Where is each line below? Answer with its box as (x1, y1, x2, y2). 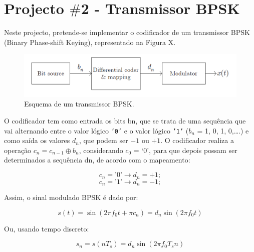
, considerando (79, 144, 123, 155)
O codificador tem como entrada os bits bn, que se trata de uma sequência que (4, 115, 246, 126)
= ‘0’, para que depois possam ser (133, 144, 237, 155)
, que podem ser (79, 135, 128, 145)
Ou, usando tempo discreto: (4, 223, 89, 233)
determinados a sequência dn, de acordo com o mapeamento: (4, 154, 190, 165)
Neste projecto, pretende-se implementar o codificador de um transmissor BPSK (4, 27, 250, 37)
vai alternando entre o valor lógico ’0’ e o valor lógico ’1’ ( (4, 125, 189, 135)
